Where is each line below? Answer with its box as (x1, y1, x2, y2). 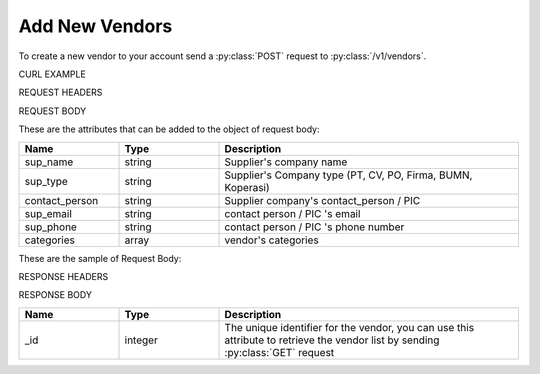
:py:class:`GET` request (224, 345, 335, 359)
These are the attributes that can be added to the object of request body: (18, 123, 320, 135)
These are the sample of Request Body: (18, 252, 182, 264)
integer (124, 333, 159, 347)
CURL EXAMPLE (18, 68, 87, 80)
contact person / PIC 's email (224, 206, 361, 220)
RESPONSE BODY (18, 289, 92, 301)
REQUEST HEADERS (18, 86, 103, 99)
